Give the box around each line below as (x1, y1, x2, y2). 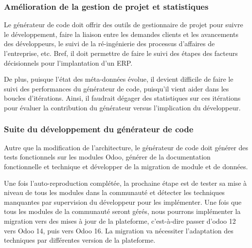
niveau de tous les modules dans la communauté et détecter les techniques (4, 187, 225, 197)
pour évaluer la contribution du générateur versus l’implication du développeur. (4, 102, 241, 112)
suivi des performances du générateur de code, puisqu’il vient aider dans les (4, 83, 229, 93)
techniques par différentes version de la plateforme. (4, 235, 156, 245)
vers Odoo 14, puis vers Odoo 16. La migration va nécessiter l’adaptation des (4, 225, 234, 235)
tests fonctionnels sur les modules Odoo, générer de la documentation (4, 152, 211, 162)
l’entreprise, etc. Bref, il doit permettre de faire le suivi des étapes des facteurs (4, 48, 238, 58)
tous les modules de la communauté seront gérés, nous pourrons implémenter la (4, 206, 241, 216)
